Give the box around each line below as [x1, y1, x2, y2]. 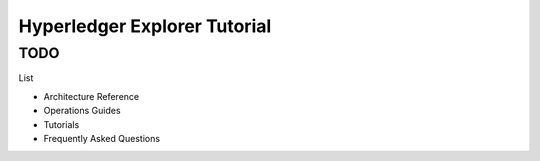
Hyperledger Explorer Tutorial [18, 15, 272, 37]
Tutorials [43, 118, 80, 130]
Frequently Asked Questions [43, 132, 160, 144]
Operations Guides [43, 105, 121, 117]
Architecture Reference [43, 90, 140, 102]
